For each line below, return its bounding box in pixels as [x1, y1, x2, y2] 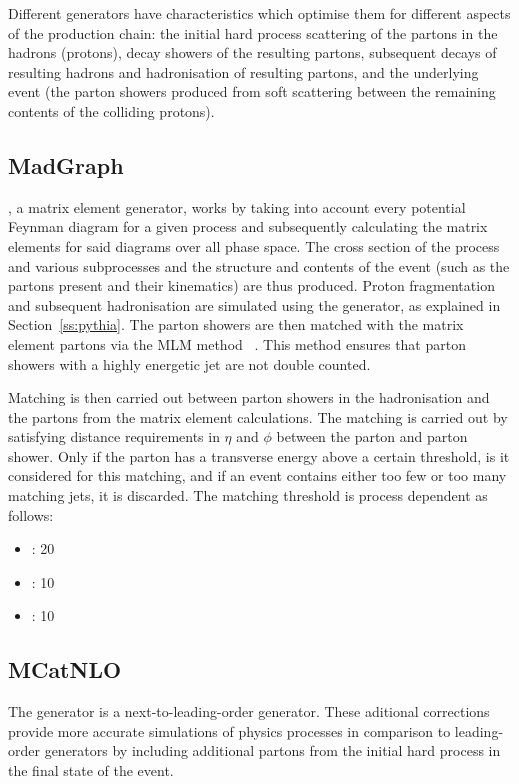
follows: [8, 504, 54, 525]
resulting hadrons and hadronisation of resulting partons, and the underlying [8, 61, 479, 82]
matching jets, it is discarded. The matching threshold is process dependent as [8, 485, 488, 506]
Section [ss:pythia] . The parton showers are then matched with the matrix [8, 314, 464, 335]
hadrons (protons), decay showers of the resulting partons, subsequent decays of [8, 42, 497, 63]
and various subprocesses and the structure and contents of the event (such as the [8, 255, 510, 276]
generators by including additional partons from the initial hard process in [44, 740, 501, 761]
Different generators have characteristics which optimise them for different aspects [8, 3, 511, 23]
